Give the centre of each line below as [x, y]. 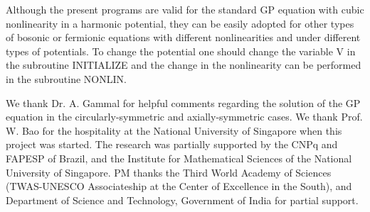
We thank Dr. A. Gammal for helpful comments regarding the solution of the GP [183, 102]
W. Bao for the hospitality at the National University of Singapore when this [174, 130]
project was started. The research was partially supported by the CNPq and [172, 144]
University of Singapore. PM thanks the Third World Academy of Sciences [169, 172]
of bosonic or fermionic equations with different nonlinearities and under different [183, 37]
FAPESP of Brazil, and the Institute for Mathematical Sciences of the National [179, 158]
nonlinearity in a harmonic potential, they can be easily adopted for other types [180, 23]
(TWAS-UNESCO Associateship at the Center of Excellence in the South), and [179, 186]
